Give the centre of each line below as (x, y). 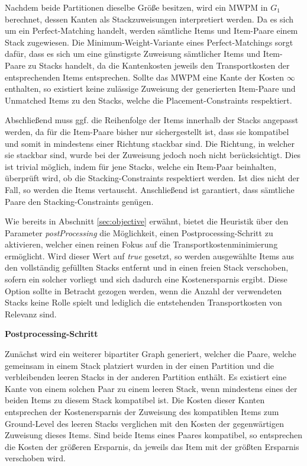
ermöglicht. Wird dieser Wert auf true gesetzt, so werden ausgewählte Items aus (150, 256)
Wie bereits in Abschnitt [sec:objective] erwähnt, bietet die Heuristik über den (147, 221)
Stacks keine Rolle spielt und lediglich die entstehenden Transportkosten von (143, 302)
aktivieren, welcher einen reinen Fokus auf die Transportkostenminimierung (141, 244)
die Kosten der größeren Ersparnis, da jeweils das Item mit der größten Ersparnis (152, 446)
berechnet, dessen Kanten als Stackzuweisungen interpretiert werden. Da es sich (149, 19)
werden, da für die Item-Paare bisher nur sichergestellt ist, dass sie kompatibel (147, 131)
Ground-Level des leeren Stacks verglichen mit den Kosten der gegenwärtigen (145, 423)
